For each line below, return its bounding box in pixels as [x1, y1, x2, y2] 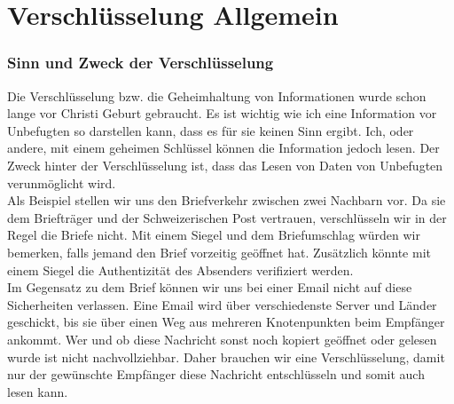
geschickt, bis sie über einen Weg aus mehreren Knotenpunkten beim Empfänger [7, 313, 445, 331]
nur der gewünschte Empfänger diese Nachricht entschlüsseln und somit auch [7, 365, 425, 384]
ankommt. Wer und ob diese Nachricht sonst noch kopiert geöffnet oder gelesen [7, 329, 437, 348]
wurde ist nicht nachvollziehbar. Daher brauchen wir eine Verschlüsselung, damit [7, 347, 445, 366]
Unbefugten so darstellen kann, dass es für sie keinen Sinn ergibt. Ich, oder [7, 121, 414, 139]
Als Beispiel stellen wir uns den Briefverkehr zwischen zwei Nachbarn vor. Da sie [7, 191, 446, 210]
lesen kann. [7, 382, 68, 400]
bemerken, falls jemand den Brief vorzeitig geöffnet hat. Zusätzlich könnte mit [7, 242, 432, 261]
